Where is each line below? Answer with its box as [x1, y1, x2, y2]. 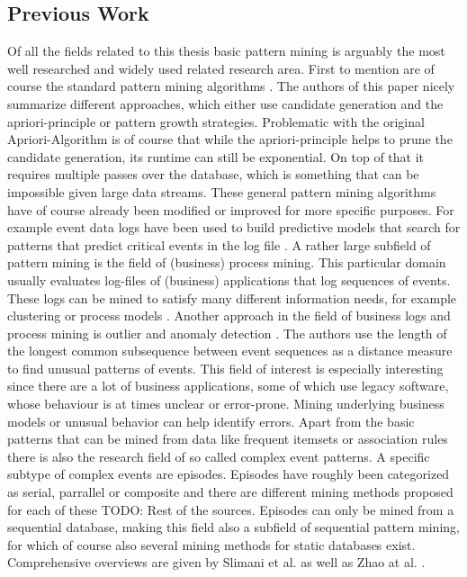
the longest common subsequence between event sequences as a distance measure [7, 341, 453, 360]
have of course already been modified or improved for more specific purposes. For [7, 200, 454, 219]
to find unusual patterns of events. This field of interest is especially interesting [7, 358, 444, 377]
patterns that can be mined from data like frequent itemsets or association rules [7, 429, 448, 448]
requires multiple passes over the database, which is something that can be [7, 165, 419, 184]
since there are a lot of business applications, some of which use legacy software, [7, 376, 449, 395]
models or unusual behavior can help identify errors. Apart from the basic [7, 411, 415, 430]
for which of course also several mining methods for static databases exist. [7, 535, 416, 554]
